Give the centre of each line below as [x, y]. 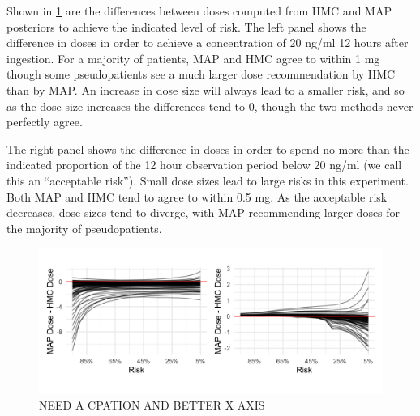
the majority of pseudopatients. [84, 228]
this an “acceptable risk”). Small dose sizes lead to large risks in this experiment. [208, 180]
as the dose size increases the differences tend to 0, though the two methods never [210, 106]
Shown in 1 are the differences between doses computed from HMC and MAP [199, 11]
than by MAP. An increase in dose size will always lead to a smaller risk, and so [206, 89]
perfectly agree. [45, 122]
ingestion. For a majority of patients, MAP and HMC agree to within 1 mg [193, 58]
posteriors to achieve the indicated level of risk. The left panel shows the [186, 26]
